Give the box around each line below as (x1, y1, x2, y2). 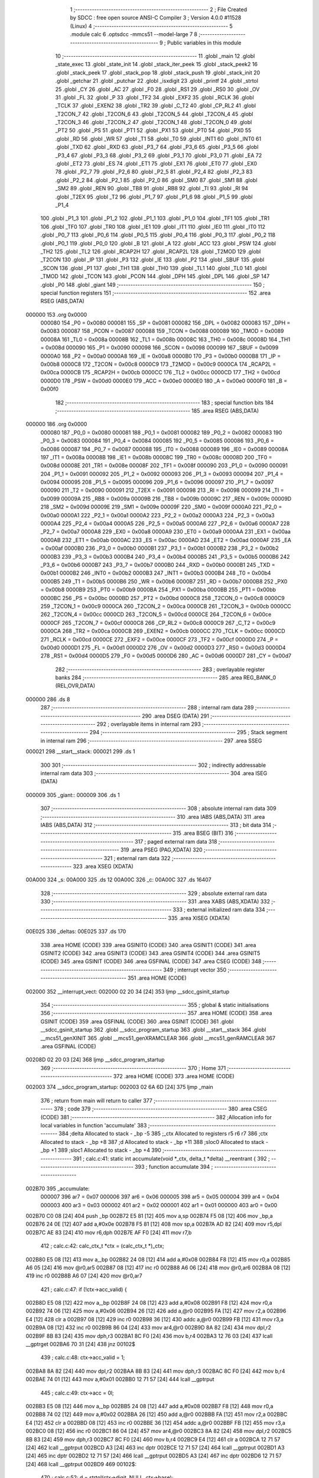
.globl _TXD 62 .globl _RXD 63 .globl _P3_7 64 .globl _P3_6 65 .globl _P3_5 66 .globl (55, 144, 259, 151)
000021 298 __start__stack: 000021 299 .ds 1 (25, 748, 135, 755)
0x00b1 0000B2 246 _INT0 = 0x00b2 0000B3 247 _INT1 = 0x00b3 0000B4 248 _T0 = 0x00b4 (40, 569, 271, 576)
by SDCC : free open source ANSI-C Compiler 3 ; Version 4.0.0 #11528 (70, 14, 242, 21)
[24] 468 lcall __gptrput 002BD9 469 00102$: (25, 1460, 137, 1467)
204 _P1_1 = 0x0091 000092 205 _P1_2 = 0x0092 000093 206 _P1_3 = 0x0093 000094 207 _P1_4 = (40, 470, 284, 477)
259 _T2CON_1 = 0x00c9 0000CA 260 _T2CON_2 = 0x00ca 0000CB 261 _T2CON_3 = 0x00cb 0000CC (40, 602, 292, 610)
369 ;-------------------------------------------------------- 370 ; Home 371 (40, 1064, 226, 1071)
